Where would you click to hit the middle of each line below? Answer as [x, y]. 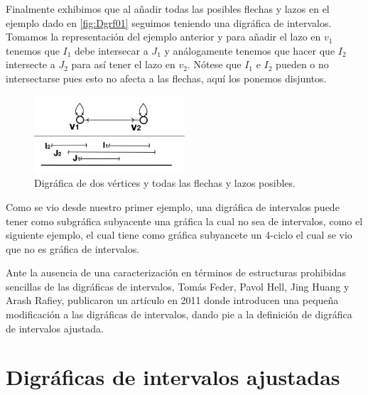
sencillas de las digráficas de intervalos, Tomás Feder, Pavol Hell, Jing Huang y [178, 286]
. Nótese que [215, 64]
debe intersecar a [112, 50]
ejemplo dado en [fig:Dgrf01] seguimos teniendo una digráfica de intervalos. [169, 22]
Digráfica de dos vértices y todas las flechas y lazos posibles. [165, 183]
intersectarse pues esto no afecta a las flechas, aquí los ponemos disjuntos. [166, 78]
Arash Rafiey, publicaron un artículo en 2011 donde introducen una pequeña [172, 300]
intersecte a [31, 64]
